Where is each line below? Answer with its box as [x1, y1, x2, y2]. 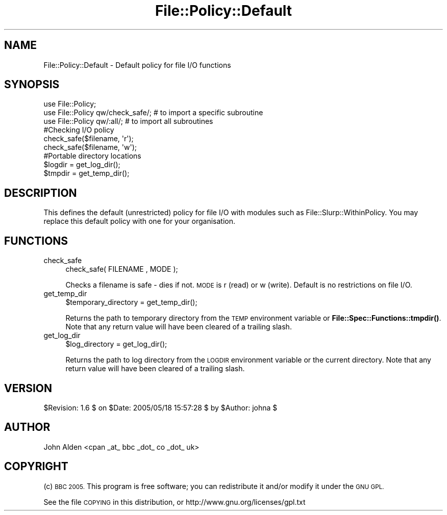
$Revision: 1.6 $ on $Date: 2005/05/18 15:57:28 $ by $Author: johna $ [43, 403, 278, 412]
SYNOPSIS [4, 78, 60, 91]
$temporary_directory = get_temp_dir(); [65, 298, 197, 307]
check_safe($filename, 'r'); [43, 134, 134, 143]
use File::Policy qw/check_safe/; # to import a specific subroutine [43, 108, 263, 117]
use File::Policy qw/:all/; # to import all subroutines [43, 117, 213, 126]
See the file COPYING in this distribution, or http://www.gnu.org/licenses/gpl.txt [43, 497, 306, 506]
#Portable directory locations [43, 151, 141, 161]
